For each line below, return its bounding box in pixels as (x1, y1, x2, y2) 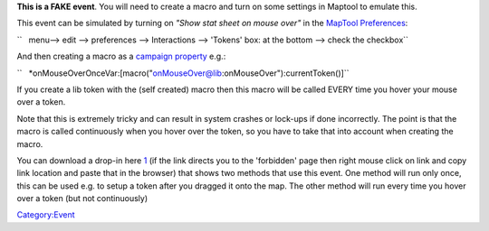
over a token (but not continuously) (16, 193, 149, 204)
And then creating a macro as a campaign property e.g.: (16, 51, 226, 62)
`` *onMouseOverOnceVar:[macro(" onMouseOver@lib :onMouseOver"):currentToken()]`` (16, 68, 350, 79)
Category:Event (16, 209, 76, 220)
